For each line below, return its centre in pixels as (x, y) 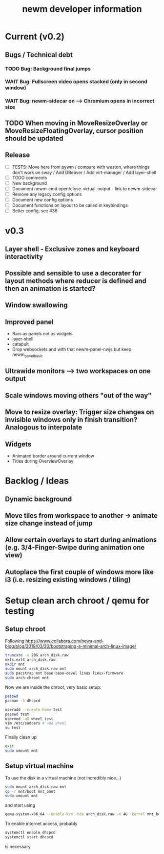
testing (20, 611)
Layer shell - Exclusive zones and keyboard (72, 249)
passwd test (17, 714)
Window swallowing (36, 305)
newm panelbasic (27, 355)
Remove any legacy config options (47, 194)
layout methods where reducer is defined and (76, 281)
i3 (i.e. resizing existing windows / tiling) (68, 579)
